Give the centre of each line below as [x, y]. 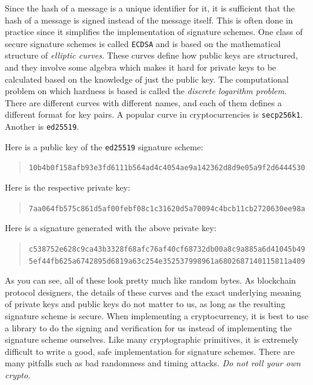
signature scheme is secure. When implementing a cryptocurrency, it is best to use [157, 315]
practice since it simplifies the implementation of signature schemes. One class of [154, 32]
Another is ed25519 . [42, 126]
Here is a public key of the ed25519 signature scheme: [104, 146]
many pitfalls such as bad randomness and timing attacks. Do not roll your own [153, 363]
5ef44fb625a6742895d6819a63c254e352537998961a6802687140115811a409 [167, 261]
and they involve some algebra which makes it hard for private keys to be [141, 67]
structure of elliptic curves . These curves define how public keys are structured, [151, 55]
